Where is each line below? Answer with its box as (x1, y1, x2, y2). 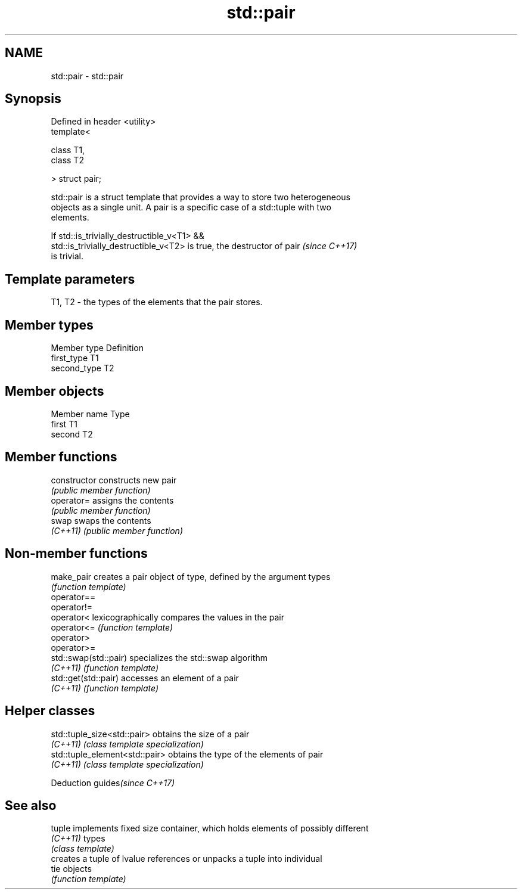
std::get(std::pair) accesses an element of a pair (51, 672, 239, 683)
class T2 (51, 155, 84, 166)
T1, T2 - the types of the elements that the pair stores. (51, 297, 263, 308)
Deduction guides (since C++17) (51, 777, 175, 788)
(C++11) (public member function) (51, 525, 183, 536)
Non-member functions (5, 546, 148, 561)
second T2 (51, 429, 93, 439)
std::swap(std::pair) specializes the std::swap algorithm (51, 652, 268, 663)
